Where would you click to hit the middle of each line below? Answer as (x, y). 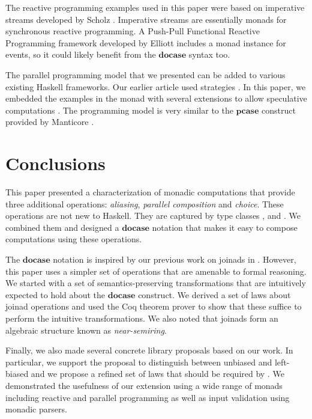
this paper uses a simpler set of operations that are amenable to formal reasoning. (156, 271)
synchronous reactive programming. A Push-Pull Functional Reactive (133, 31)
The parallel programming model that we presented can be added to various (145, 74)
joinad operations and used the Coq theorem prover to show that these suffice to (154, 306)
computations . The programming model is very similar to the (119, 110)
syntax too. (209, 54)
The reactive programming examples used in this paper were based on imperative (155, 7)
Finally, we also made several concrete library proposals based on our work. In (149, 350)
